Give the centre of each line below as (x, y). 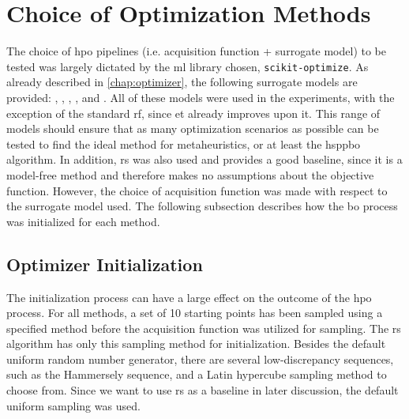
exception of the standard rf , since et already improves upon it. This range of (193, 113)
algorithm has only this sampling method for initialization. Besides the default (196, 344)
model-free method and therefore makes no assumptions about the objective (190, 174)
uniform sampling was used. (73, 405)
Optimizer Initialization (105, 264)
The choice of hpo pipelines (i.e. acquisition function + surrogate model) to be (197, 51)
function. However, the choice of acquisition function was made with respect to (197, 190)
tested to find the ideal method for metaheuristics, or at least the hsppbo (184, 143)
